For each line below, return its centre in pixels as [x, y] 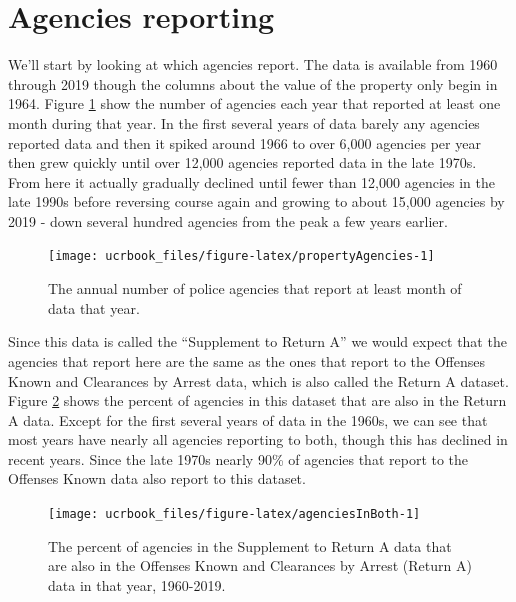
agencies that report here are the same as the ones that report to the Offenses [247, 360]
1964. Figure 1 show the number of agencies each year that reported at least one [254, 103]
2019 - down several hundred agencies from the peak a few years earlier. [228, 220]
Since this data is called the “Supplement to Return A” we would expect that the [257, 341]
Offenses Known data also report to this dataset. [157, 478]
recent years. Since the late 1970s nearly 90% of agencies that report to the [238, 458]
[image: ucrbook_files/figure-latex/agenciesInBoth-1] [234, 514]
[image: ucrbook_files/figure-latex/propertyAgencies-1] [241, 256]
